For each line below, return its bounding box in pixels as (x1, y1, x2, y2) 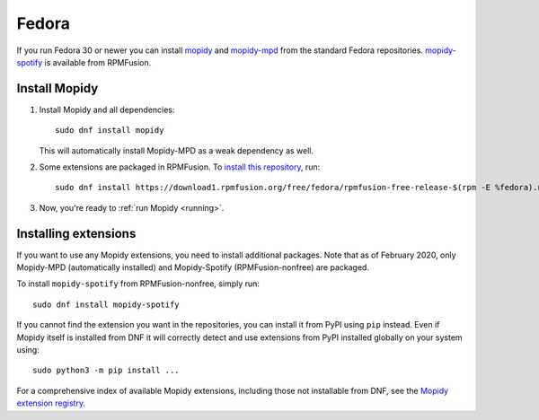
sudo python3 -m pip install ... (32, 365, 180, 376)
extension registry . (16, 398, 85, 408)
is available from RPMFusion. (44, 57, 152, 67)
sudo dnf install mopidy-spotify (32, 299, 180, 310)
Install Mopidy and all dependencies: (39, 104, 175, 115)
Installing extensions (16, 225, 137, 241)
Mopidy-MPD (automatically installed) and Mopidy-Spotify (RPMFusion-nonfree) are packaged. (16, 262, 370, 273)
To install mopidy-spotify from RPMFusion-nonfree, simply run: (16, 278, 261, 289)
